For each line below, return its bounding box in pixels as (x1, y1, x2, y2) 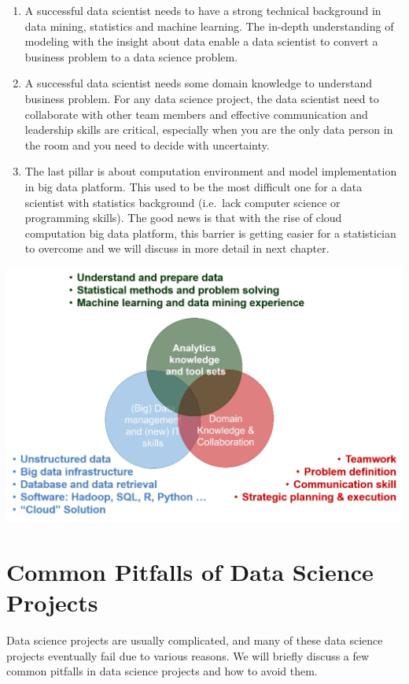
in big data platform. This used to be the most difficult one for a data (24, 178, 363, 194)
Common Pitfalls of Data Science (6, 556, 374, 588)
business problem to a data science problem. (24, 48, 238, 65)
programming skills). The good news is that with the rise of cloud (24, 209, 342, 226)
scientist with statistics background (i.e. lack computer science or (24, 194, 341, 210)
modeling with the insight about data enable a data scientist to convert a (24, 33, 378, 50)
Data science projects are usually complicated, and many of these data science (6, 632, 383, 649)
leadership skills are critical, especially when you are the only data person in (24, 121, 393, 138)
